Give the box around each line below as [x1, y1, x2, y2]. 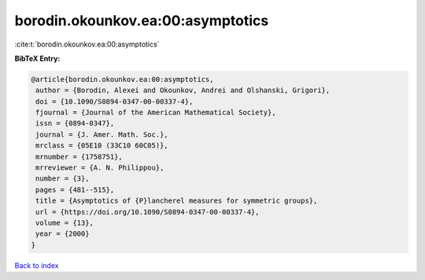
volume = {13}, [35, 218, 94, 227]
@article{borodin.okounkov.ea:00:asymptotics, [31, 75, 214, 84]
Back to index [14, 260, 59, 270]
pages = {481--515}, [35, 185, 115, 194]
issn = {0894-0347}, [35, 119, 115, 128]
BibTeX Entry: [14, 54, 61, 63]
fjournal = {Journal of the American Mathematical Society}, [35, 108, 276, 118]
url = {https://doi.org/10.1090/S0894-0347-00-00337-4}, [35, 207, 260, 216]
